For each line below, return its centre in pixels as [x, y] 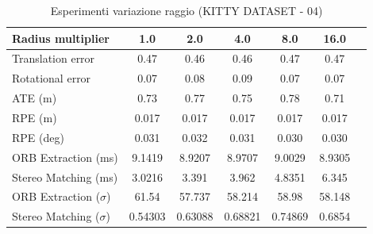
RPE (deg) [38, 137]
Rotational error [52, 78]
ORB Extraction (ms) [65, 157]
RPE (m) [35, 117]
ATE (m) [35, 98]
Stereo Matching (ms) [65, 176]
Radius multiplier [61, 38]
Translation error [54, 58]
